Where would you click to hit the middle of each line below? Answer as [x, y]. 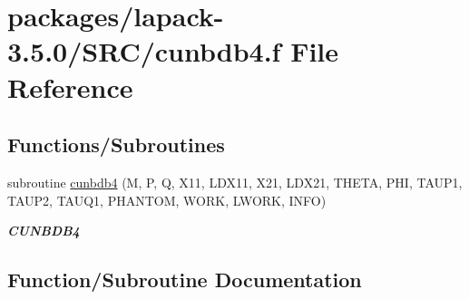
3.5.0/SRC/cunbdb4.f [144, 51]
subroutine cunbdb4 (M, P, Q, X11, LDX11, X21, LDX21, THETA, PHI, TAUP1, [235, 182]
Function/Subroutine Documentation [185, 280]
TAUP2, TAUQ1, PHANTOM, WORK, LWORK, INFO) [167, 200]
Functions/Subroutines [116, 145]
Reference [70, 87]
